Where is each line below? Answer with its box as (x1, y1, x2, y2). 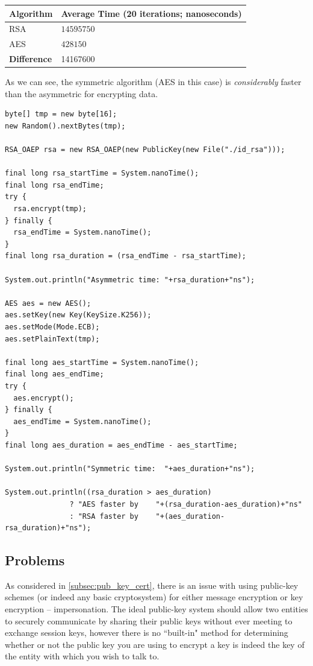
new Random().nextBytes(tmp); (5, 121, 126, 130)
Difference (9, 52, 52, 65)
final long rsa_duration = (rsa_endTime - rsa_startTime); (5, 252, 246, 261)
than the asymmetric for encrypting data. (5, 87, 158, 100)
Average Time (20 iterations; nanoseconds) (61, 7, 242, 19)
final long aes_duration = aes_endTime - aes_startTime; (5, 440, 238, 449)
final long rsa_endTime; (5, 180, 104, 189)
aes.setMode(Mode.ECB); (5, 323, 100, 331)
